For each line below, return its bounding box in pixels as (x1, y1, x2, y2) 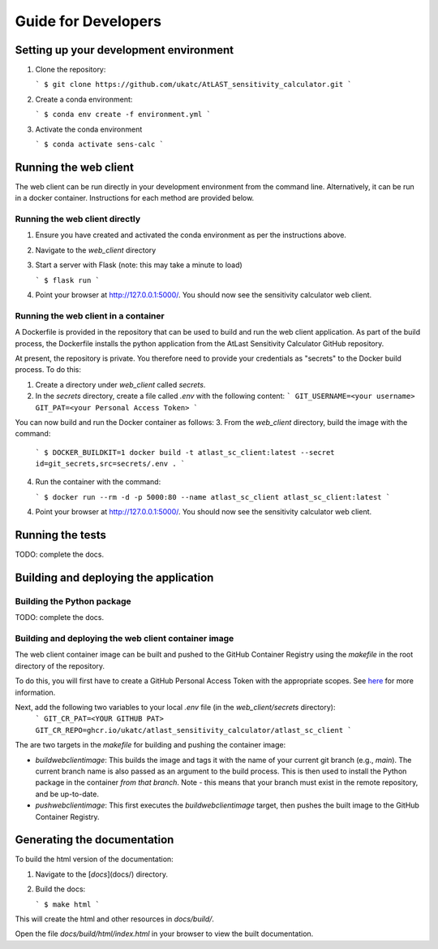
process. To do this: (15, 365, 81, 375)
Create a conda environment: (35, 94, 133, 104)
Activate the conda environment (35, 124, 143, 134)
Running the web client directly (15, 214, 141, 225)
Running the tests (15, 528, 107, 542)
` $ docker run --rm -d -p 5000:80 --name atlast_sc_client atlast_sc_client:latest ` (35, 492, 391, 501)
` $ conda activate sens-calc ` (35, 140, 164, 149)
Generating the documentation (15, 833, 174, 847)
